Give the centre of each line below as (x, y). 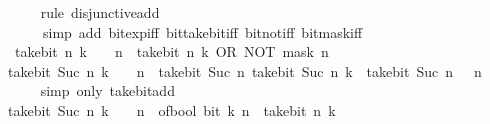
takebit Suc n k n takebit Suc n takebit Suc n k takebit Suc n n (244, 70)
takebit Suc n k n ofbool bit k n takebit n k (171, 109)
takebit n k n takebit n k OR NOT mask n (171, 51)
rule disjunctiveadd (100, 12)
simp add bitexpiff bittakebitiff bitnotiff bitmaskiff (202, 31)
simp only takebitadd (107, 90)
